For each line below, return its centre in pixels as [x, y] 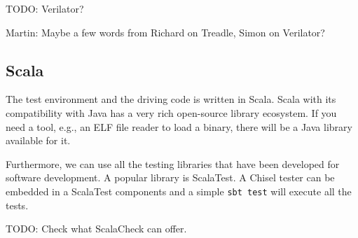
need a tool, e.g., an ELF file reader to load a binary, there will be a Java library [179, 126]
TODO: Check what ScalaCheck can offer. [96, 229]
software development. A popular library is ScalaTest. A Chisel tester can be [170, 177]
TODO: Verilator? [45, 8]
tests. [17, 205]
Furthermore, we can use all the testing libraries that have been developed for [173, 163]
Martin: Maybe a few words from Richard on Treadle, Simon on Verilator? [165, 32]
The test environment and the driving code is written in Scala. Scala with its [171, 99]
